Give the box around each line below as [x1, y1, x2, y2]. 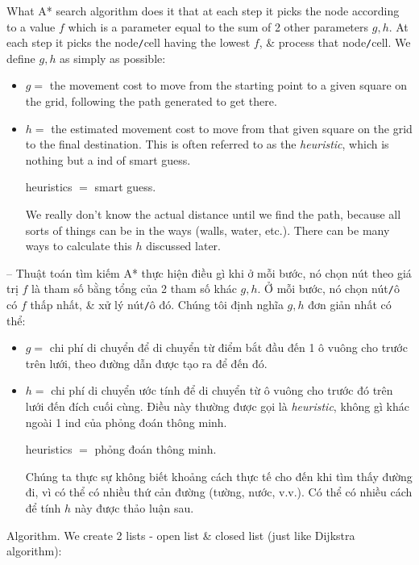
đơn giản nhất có [308, 296, 392, 313]
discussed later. [146, 237, 221, 254]
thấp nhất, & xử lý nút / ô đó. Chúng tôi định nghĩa [30, 296, 284, 313]
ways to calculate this [25, 237, 132, 254]
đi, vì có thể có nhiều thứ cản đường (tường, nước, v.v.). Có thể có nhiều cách [25, 483, 413, 500]
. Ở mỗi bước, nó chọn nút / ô [257, 280, 400, 297]
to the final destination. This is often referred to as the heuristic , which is [25, 136, 389, 153]
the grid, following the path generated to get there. [25, 93, 277, 110]
